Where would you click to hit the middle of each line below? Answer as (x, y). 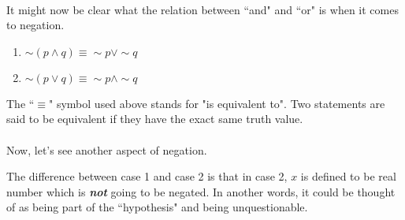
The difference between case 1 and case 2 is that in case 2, (147, 176)
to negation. (35, 25)
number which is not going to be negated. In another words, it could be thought (201, 191)
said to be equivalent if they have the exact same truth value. (155, 119)
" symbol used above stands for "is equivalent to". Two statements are (217, 103)
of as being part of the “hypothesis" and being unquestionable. (157, 207)
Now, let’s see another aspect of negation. (107, 149)
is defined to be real (348, 176)
